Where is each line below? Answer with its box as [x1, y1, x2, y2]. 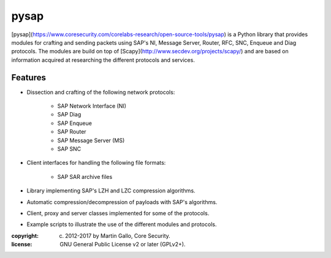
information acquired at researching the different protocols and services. [11, 56, 196, 64]
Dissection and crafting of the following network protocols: [26, 88, 175, 96]
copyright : [11, 232, 39, 239]
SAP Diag [57, 111, 82, 118]
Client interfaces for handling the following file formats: [26, 159, 166, 167]
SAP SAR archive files [57, 173, 113, 180]
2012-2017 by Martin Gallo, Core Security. [65, 232, 171, 239]
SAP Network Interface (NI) [57, 102, 127, 110]
